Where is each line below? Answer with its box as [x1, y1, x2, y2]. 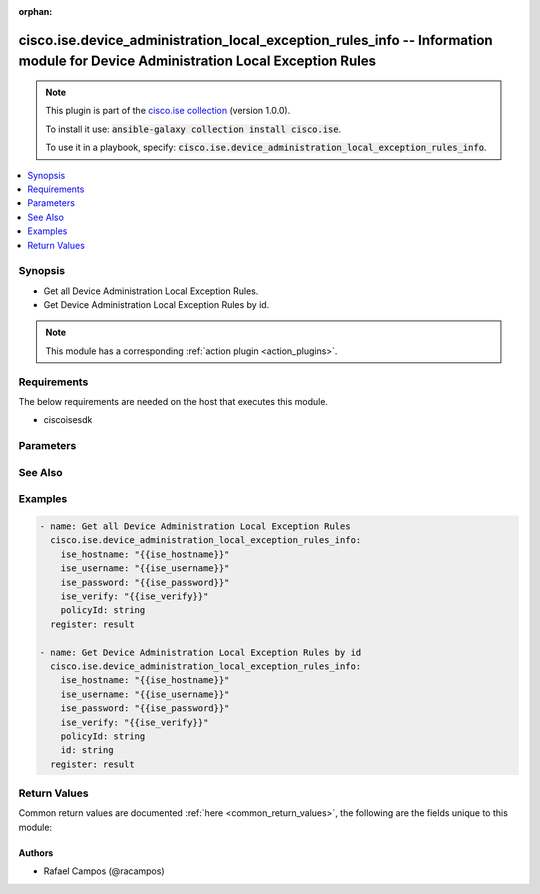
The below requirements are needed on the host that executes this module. [18, 395, 329, 407]
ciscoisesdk [43, 414, 93, 426]
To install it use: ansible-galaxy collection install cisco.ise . [45, 123, 342, 135]
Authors [18, 846, 54, 859]
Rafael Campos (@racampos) [43, 865, 165, 877]
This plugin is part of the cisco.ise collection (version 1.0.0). [45, 105, 291, 117]
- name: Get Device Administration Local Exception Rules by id [39, 646, 362, 658]
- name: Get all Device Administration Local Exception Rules [39, 521, 351, 532]
